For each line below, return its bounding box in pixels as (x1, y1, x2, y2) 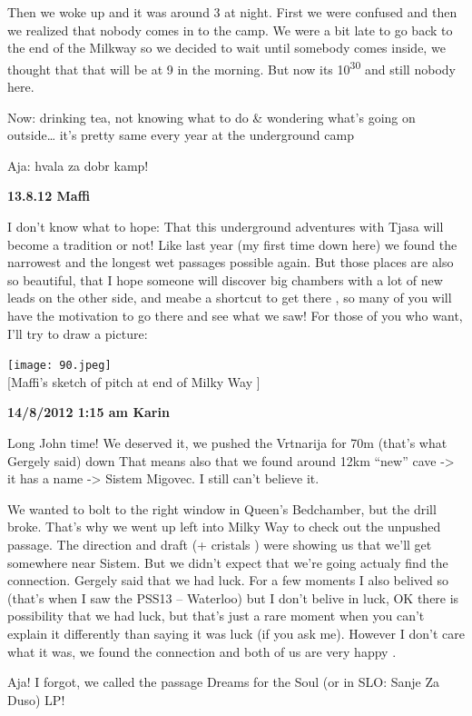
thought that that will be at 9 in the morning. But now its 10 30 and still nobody (7, 56, 456, 78)
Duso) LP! (7, 690, 65, 709)
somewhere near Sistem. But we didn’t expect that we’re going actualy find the (7, 552, 448, 572)
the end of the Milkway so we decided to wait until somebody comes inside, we (7, 38, 446, 57)
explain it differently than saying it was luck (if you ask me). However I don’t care (7, 623, 465, 642)
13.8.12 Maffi (7, 186, 91, 205)
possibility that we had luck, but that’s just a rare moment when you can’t (7, 606, 425, 625)
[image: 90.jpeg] (7, 359, 112, 373)
